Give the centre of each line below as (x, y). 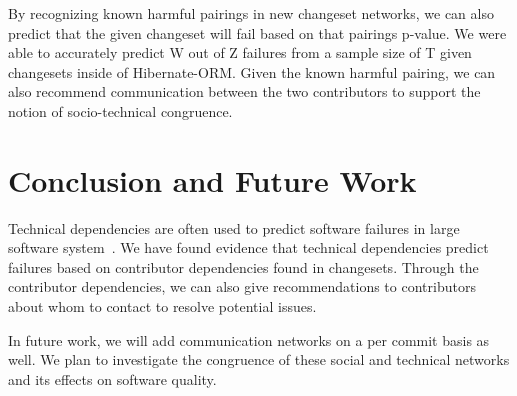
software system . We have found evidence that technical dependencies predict (248, 247)
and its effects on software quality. (112, 378)
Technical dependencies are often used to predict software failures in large (234, 227)
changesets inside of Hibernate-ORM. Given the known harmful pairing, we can (252, 71)
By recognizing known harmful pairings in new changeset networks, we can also (251, 13)
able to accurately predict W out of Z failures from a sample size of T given (240, 52)
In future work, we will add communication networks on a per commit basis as (249, 339)
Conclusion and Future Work (212, 179)
